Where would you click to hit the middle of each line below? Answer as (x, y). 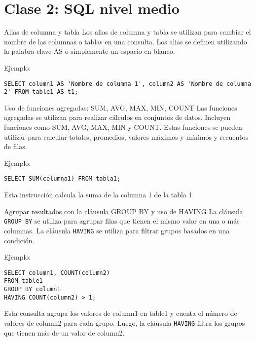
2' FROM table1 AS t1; (41, 92)
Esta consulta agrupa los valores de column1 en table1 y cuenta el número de (121, 313)
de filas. (16, 146)
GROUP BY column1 (32, 289)
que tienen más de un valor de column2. (64, 332)
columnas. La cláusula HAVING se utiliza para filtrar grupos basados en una (117, 230)
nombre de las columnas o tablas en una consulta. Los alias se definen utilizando (126, 41)
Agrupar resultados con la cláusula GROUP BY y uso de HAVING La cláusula (124, 211)
